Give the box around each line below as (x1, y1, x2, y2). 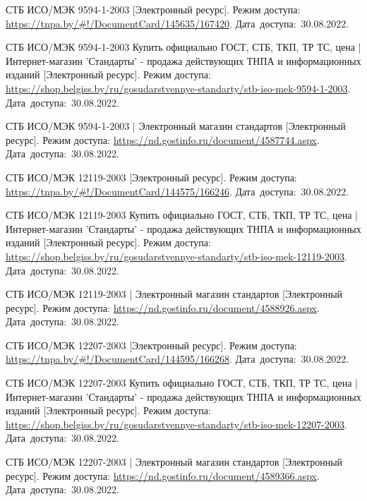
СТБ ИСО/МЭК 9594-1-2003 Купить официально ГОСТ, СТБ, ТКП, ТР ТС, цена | (6, 40, 361, 54)
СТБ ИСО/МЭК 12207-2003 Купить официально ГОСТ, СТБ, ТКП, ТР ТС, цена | (6, 375, 358, 390)
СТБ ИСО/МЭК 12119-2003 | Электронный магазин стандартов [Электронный (6, 286, 343, 301)
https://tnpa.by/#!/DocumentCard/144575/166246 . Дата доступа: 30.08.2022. (6, 183, 349, 198)
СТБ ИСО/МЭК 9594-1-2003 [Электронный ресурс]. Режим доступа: (6, 2, 301, 16)
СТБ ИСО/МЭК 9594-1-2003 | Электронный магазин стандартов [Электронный (6, 119, 346, 133)
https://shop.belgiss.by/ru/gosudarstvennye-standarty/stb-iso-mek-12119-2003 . (6, 248, 347, 263)
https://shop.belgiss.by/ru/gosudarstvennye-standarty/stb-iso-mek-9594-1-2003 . (6, 80, 351, 95)
